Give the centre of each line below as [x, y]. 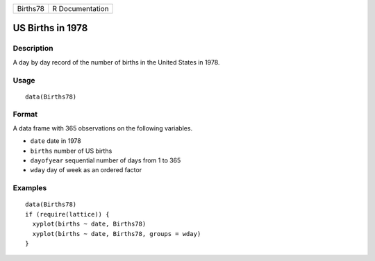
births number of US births [71, 151]
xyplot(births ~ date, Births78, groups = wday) [117, 234]
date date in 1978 [56, 141]
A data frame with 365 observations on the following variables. [103, 128]
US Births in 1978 [50, 28]
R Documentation [81, 9]
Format [25, 115]
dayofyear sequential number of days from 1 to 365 [106, 160]
